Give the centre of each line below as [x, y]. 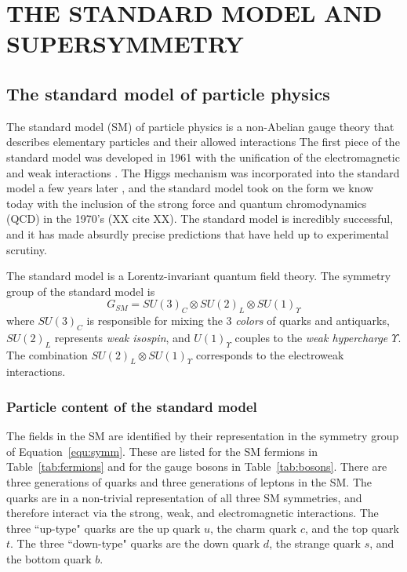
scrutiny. [27, 249]
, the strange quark [315, 543]
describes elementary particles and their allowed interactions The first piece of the [203, 142]
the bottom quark [49, 559]
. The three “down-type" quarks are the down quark [135, 543]
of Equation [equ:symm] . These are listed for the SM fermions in [162, 451]
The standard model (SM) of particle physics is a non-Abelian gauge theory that [200, 126]
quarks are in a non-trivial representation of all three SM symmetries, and [184, 497]
